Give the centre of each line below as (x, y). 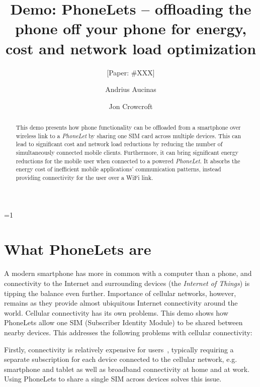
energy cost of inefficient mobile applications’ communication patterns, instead (118, 169)
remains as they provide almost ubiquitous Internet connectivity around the (121, 303)
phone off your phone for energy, (131, 28)
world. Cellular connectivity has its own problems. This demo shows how (116, 312)
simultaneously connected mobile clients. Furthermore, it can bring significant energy (127, 153)
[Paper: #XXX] (131, 72)
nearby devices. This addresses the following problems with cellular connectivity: (128, 332)
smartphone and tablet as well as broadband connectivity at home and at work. (127, 369)
